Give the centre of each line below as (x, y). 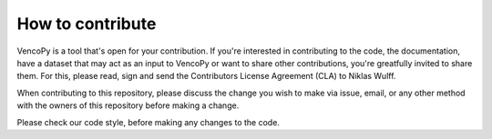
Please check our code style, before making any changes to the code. (148, 122)
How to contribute (87, 24)
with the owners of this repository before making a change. (128, 105)
